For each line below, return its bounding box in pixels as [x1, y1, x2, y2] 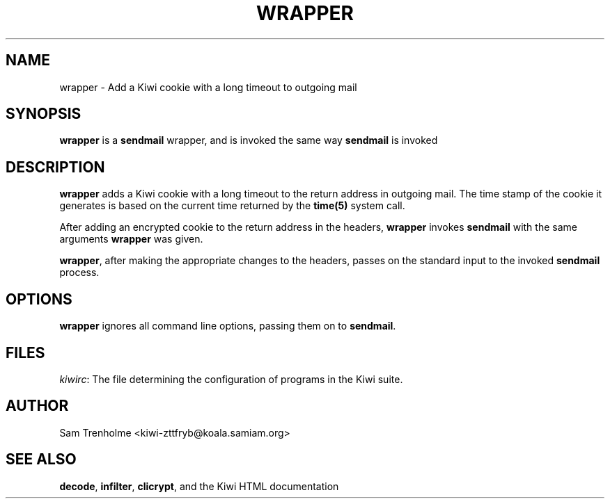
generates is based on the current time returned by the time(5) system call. [59, 200, 405, 212]
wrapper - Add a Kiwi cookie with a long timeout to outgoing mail [59, 81, 357, 93]
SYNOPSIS [6, 105, 81, 123]
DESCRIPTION [6, 158, 105, 176]
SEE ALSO [6, 450, 77, 469]
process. [59, 266, 100, 279]
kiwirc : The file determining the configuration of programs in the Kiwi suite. [59, 373, 403, 385]
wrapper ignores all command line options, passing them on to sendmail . [59, 320, 396, 332]
